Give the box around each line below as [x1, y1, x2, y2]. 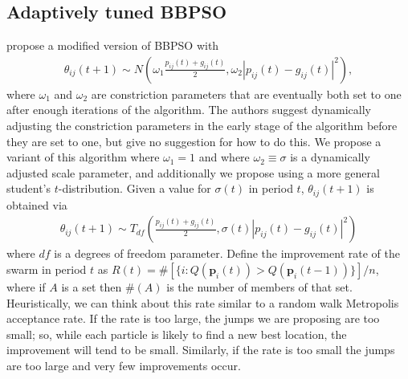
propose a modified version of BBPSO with [6, 37, 219, 54]
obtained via [6, 196, 67, 213]
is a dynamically [290, 149, 370, 165]
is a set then [61, 279, 122, 295]
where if [6, 279, 46, 295]
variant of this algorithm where [6, 149, 160, 165]
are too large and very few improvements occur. [6, 357, 241, 374]
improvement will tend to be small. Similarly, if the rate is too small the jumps [6, 341, 395, 358]
